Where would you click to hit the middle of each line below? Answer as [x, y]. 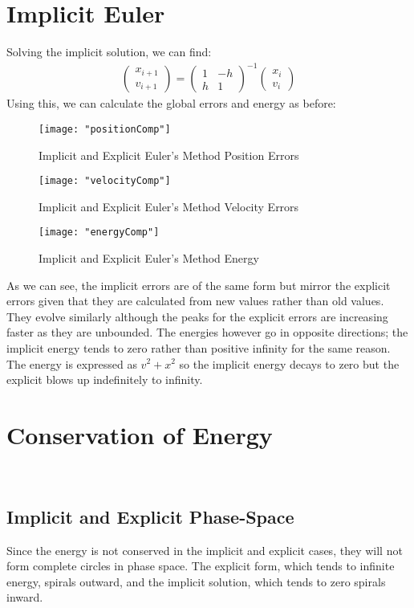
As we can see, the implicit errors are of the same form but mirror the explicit [199, 285]
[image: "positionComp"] [105, 129]
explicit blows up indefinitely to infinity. [105, 379]
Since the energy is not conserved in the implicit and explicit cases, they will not [205, 550]
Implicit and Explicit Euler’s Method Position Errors [169, 155]
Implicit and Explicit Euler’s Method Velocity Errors [169, 206]
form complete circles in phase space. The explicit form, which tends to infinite [201, 566]
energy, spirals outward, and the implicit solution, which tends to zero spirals [196, 581]
